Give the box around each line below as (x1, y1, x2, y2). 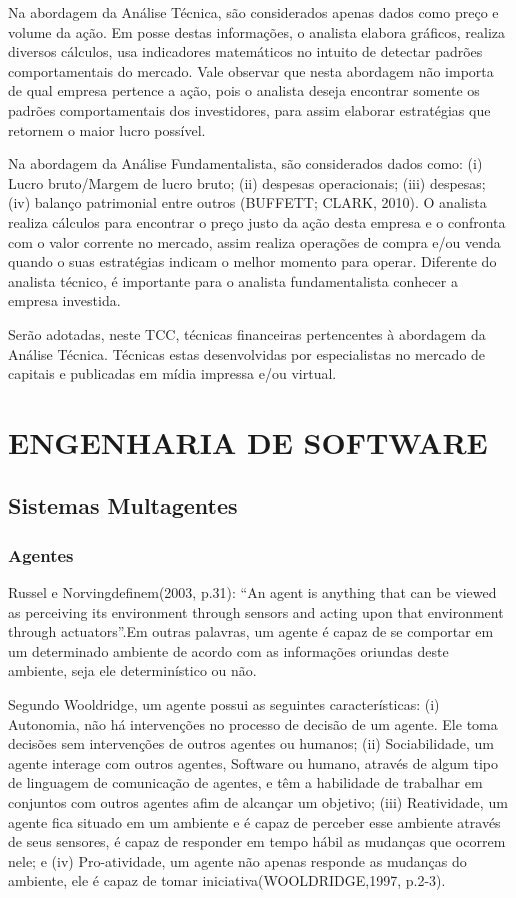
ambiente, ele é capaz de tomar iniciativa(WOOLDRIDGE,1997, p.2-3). (8, 870, 446, 891)
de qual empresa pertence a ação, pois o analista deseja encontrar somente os (8, 80, 480, 101)
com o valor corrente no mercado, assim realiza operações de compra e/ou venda (8, 231, 501, 252)
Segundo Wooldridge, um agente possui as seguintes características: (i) (8, 694, 440, 715)
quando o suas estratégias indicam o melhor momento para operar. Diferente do (8, 251, 497, 272)
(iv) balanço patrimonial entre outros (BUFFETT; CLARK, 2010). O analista (8, 192, 487, 213)
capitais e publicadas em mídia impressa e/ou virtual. (8, 363, 337, 384)
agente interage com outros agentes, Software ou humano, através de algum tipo (8, 752, 498, 773)
